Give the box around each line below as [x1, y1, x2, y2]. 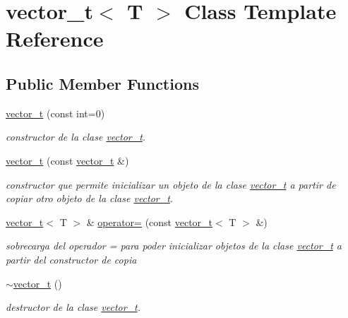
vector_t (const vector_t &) [6, 153, 129, 167]
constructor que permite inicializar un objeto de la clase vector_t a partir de [6, 177, 336, 192]
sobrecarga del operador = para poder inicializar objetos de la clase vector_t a [6, 238, 342, 253]
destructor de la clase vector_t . [6, 300, 140, 314]
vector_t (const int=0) [6, 105, 105, 120]
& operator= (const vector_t [86, 214, 213, 229]
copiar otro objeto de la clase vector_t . [6, 191, 174, 206]
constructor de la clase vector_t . [6, 129, 146, 144]
